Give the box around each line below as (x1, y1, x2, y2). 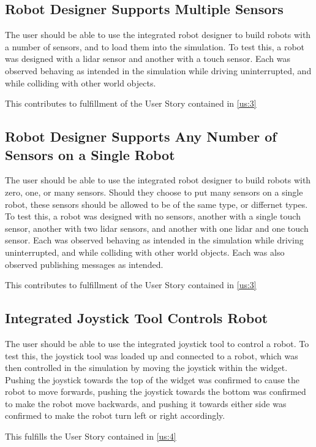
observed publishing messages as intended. (5, 258, 164, 270)
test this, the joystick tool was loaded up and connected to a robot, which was (5, 349, 298, 362)
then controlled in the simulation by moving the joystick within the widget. (5, 361, 288, 374)
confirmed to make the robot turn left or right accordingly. (5, 409, 225, 422)
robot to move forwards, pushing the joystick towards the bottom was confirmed (5, 385, 306, 398)
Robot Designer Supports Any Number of (5, 127, 277, 146)
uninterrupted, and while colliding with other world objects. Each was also (5, 245, 285, 258)
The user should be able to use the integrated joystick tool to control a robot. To (5, 337, 309, 350)
